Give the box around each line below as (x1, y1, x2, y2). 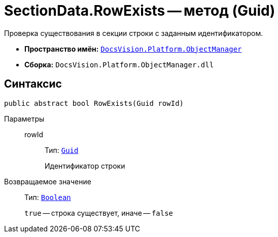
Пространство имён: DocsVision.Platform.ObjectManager (24, 44, 242, 53)
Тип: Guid (45, 145, 79, 154)
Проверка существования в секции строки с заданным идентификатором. (4, 28, 263, 37)
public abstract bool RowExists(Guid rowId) (4, 99, 184, 107)
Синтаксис (4, 77, 62, 91)
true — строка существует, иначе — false (24, 208, 173, 217)
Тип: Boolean (24, 192, 71, 202)
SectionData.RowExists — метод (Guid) (4, 2, 275, 19)
